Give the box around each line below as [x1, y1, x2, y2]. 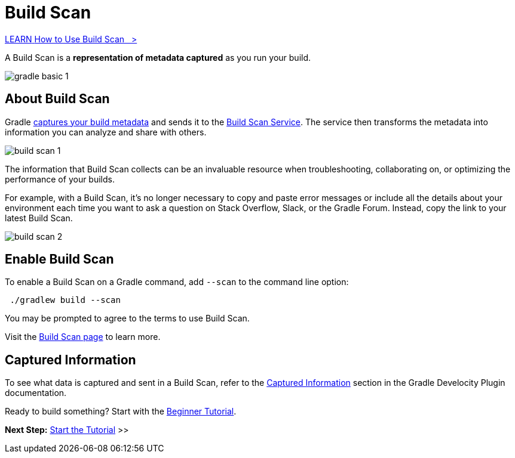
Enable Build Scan [5, 252, 114, 267]
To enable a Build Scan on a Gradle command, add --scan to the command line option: [5, 277, 349, 287]
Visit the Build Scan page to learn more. [5, 332, 161, 342]
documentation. [5, 388, 67, 398]
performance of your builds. [5, 174, 115, 184]
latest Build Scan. [5, 212, 73, 223]
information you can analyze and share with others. [5, 126, 207, 137]
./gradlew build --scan [10, 295, 121, 305]
